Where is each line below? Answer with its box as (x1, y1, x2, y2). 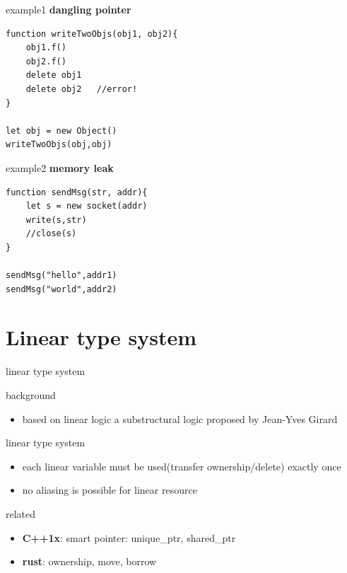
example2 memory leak (6, 160, 114, 175)
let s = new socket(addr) (25, 201, 148, 212)
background (6, 388, 56, 402)
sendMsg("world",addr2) (6, 284, 117, 294)
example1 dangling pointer (6, 2, 131, 16)
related (6, 506, 36, 521)
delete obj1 (25, 70, 82, 81)
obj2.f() (25, 56, 66, 66)
